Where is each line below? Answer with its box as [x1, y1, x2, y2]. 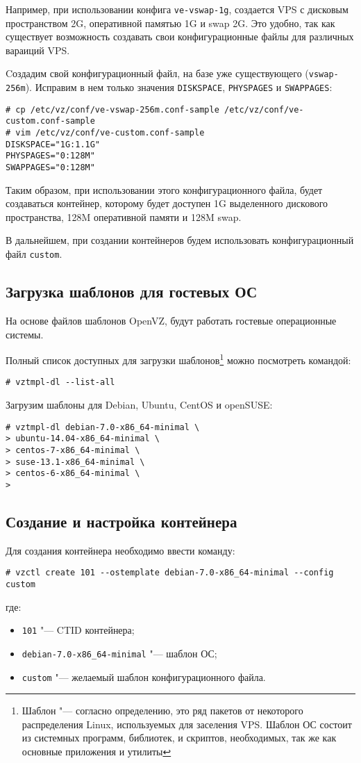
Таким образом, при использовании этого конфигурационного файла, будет [6, 182, 323, 197]
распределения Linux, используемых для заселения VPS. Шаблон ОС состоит [22, 716, 352, 731]
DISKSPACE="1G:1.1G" [6, 139, 101, 149]
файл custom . [6, 247, 62, 261]
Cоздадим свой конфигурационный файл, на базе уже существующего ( [6, 66, 309, 81]
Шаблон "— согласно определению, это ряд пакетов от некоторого [22, 703, 303, 718]
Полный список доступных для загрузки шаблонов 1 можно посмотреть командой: [6, 351, 351, 367]
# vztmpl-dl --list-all [6, 377, 115, 388]
